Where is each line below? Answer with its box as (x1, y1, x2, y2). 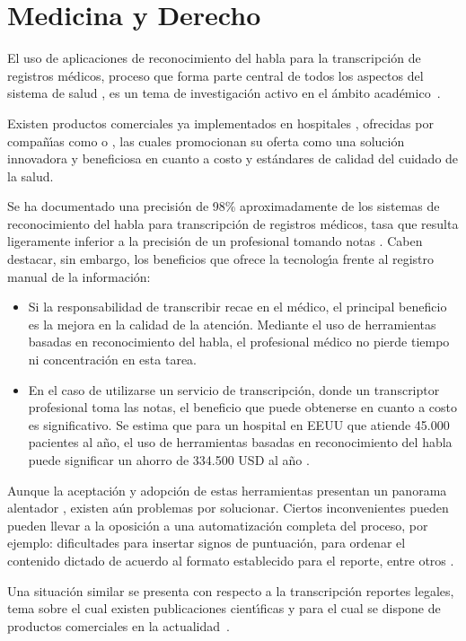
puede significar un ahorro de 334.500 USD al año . (28, 451, 310, 469)
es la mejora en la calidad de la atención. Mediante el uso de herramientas (28, 314, 436, 333)
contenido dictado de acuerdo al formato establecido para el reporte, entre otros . (7, 550, 454, 569)
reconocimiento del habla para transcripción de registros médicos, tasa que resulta (7, 214, 459, 233)
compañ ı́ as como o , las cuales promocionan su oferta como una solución (7, 131, 405, 150)
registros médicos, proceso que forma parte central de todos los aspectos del (7, 66, 424, 84)
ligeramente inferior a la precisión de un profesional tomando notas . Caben (7, 232, 423, 250)
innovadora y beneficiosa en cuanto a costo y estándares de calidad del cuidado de (7, 149, 459, 168)
